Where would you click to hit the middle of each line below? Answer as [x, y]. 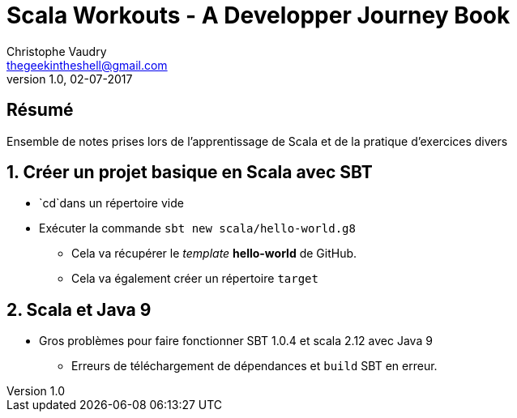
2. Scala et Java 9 [79, 309]
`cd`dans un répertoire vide [111, 203]
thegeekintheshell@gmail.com [87, 65]
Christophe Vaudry [57, 51]
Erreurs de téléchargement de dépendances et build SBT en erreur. [254, 366]
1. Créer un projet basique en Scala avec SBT [190, 173]
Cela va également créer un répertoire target [195, 279]
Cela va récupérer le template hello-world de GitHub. [214, 254]
